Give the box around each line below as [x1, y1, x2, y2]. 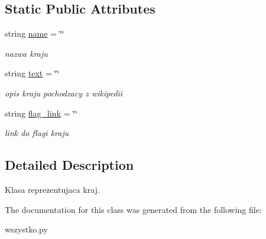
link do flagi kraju [5, 127, 69, 139]
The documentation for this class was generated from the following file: [5, 203, 262, 215]
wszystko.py [5, 223, 48, 235]
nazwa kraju [5, 47, 48, 59]
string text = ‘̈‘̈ [5, 67, 60, 79]
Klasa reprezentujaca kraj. [5, 183, 100, 195]
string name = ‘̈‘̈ [5, 27, 64, 40]
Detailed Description [5, 156, 134, 174]
